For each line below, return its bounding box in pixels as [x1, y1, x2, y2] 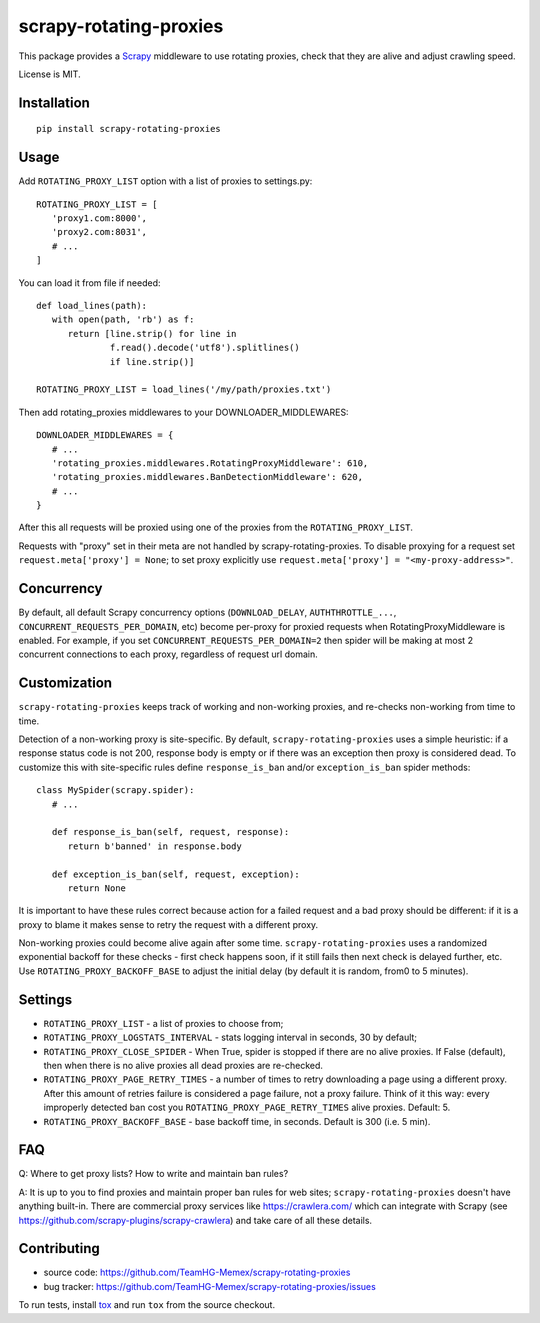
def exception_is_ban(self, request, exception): [51, 868, 300, 880]
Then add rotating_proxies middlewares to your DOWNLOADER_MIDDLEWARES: [18, 406, 349, 418]
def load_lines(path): [36, 300, 148, 311]
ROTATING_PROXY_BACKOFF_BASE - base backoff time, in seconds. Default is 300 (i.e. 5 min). [43, 1115, 431, 1127]
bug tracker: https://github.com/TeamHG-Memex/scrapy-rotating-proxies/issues [43, 1280, 377, 1292]
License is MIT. [18, 68, 81, 80]
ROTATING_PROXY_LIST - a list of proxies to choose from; [43, 1017, 284, 1029]
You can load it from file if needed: [18, 276, 161, 289]
